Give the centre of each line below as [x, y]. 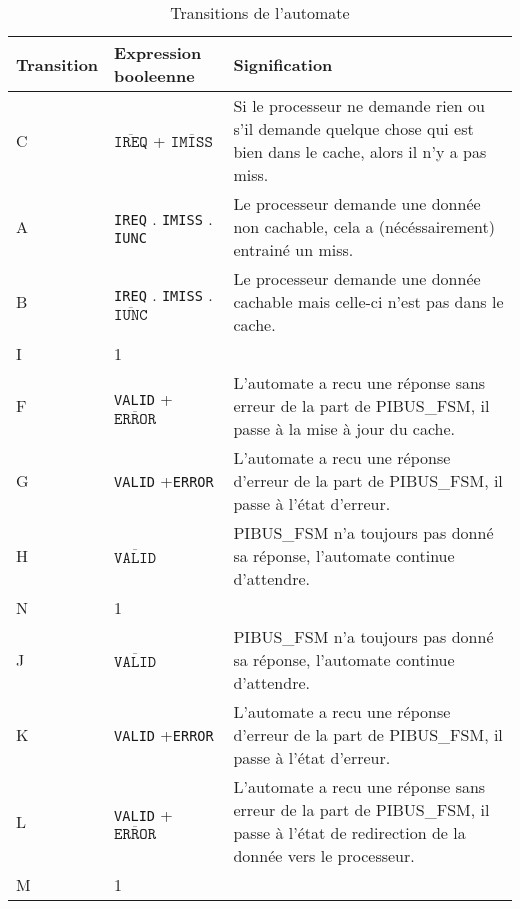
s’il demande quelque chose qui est [353, 128]
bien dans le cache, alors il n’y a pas [360, 151]
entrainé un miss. [293, 249]
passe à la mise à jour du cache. [344, 428]
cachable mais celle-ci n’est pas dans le [368, 301]
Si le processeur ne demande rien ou [359, 105]
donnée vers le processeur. [324, 855]
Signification [283, 64]
